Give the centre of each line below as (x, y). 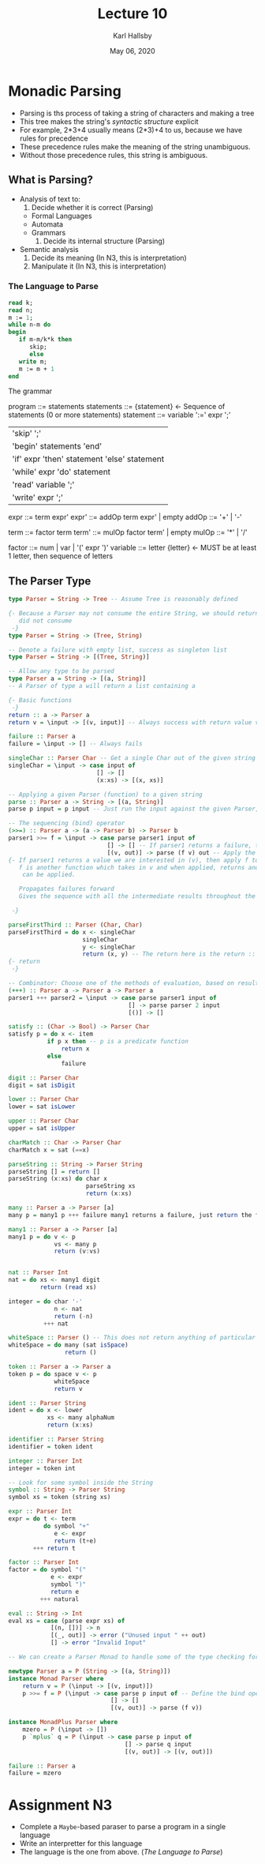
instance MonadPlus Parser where (63, 1723)
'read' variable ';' (43, 485)
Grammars (49, 232)
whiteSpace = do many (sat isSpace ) (68, 1345)
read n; (21, 310)
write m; (33, 361)
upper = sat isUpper (42, 1129)
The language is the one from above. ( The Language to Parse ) (121, 1852)
